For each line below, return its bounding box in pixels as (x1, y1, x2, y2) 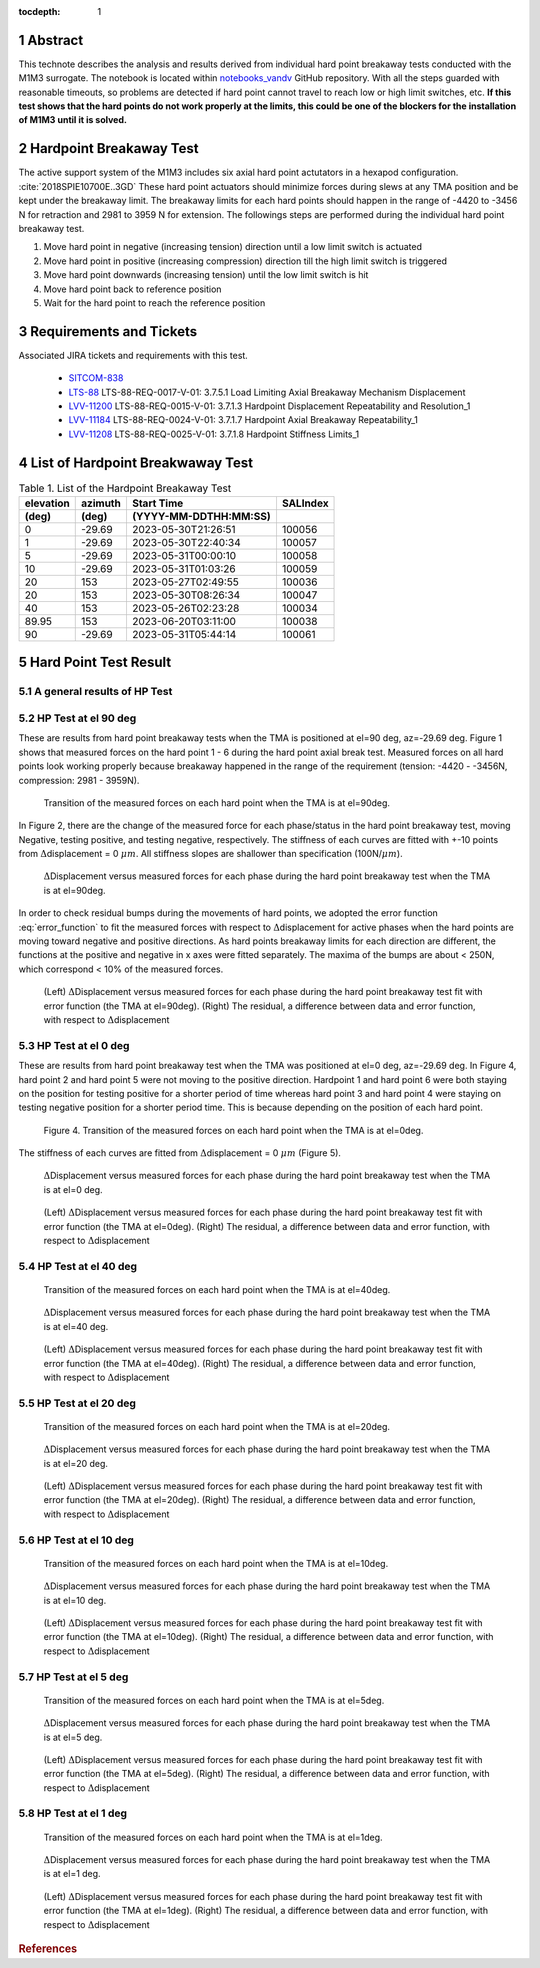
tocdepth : (18, 6, 61, 17)
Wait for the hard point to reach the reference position (43, 296, 266, 309)
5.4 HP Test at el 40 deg (18, 1259, 138, 1273)
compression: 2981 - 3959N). (18, 774, 140, 786)
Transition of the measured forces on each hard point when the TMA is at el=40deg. (43, 1284, 391, 1295)
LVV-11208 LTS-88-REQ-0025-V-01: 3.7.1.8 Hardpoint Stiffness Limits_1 (68, 428, 360, 440)
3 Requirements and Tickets (18, 323, 198, 340)
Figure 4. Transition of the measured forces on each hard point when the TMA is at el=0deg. (43, 1124, 424, 1136)
